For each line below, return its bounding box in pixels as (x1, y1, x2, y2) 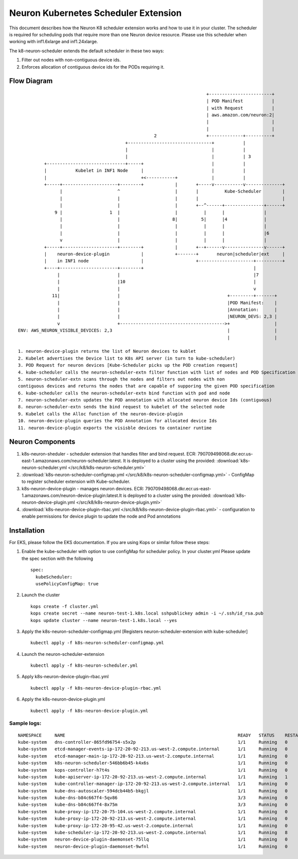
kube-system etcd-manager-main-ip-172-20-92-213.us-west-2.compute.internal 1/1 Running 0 (18, 753, 288, 759)
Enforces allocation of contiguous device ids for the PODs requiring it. (21, 64, 165, 70)
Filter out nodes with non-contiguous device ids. (21, 57, 121, 63)
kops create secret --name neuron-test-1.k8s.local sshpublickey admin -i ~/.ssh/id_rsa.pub (30, 611, 264, 616)
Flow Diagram (9, 77, 53, 85)
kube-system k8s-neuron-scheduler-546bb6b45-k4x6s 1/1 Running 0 (18, 760, 288, 766)
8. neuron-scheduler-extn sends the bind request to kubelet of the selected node (18, 404, 225, 410)
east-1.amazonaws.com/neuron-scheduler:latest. (21, 458, 122, 464)
